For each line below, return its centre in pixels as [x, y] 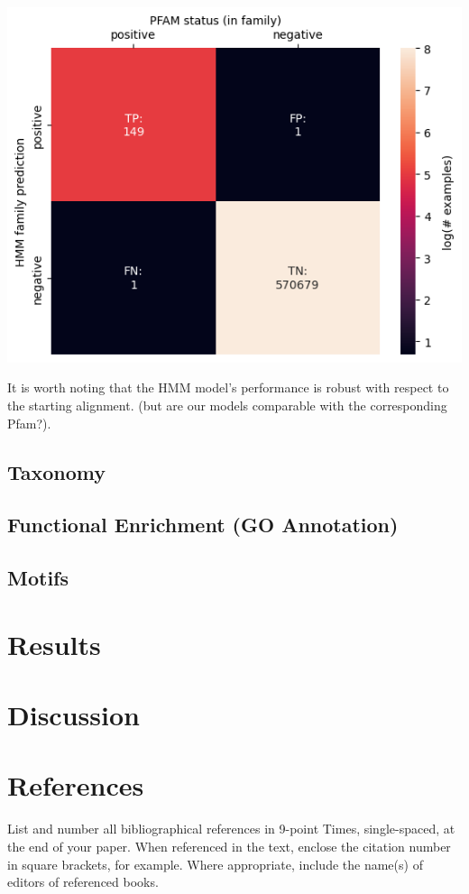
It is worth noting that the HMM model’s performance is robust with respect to [228, 387]
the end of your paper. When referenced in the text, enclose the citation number [229, 847]
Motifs [38, 578]
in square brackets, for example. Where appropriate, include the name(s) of [215, 864]
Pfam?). [29, 423]
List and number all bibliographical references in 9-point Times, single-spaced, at [231, 829]
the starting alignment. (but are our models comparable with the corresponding [227, 406]
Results [54, 644]
